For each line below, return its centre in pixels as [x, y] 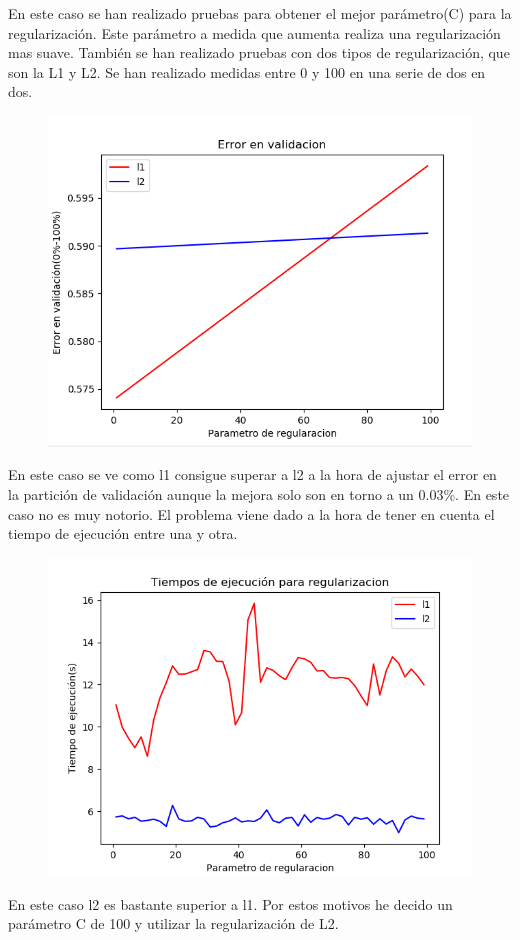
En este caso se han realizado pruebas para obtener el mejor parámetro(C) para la [260, 13]
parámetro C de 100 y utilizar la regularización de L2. [173, 923]
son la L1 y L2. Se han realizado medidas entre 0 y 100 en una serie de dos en [247, 71]
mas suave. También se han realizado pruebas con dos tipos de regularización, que [259, 52]
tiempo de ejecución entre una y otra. [123, 533]
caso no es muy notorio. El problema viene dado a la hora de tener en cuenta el [251, 513]
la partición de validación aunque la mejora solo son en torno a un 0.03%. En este [259, 494]
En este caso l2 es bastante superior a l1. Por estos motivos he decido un [230, 903]
